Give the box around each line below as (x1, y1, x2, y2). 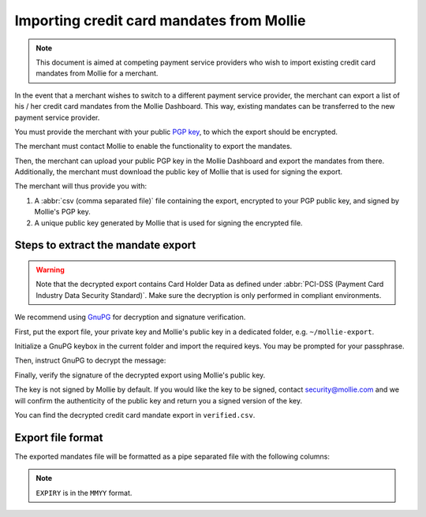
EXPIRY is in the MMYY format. (35, 488, 133, 497)
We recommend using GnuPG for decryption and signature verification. (14, 312, 246, 322)
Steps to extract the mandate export (14, 239, 196, 252)
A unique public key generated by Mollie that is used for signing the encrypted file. (34, 218, 303, 228)
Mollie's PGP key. (34, 207, 91, 217)
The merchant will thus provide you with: (14, 181, 148, 191)
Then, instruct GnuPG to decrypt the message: (14, 355, 166, 366)
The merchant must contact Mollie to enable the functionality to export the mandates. (14, 142, 293, 151)
